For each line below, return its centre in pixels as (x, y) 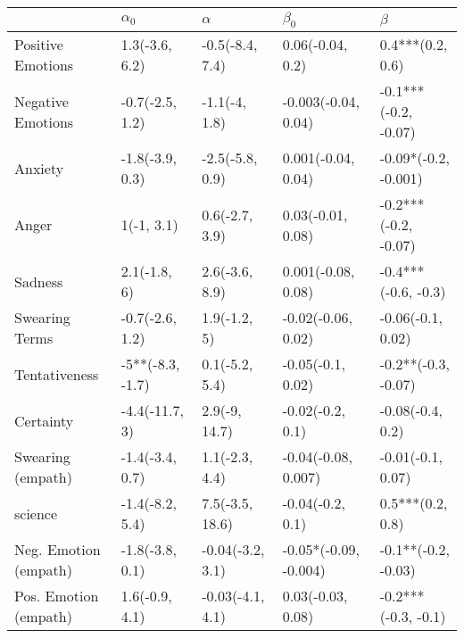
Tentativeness (57, 374)
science (36, 513)
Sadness (39, 281)
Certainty (44, 420)
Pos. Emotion (57, 596)
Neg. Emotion (58, 550)
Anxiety (39, 168)
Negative (41, 101)
